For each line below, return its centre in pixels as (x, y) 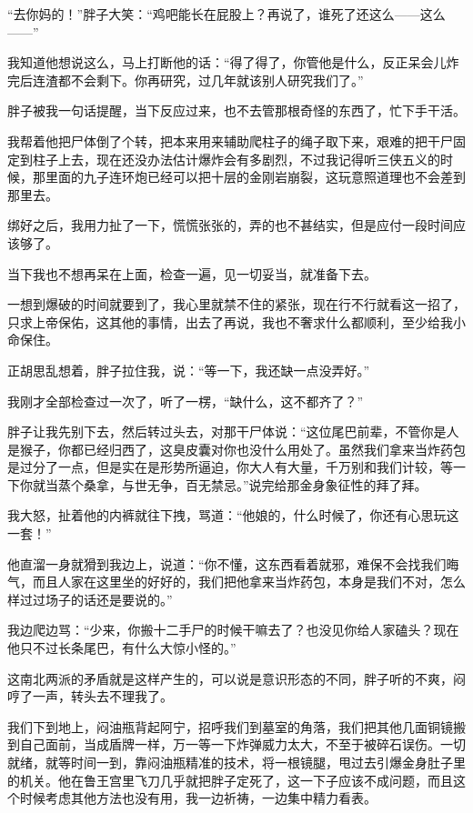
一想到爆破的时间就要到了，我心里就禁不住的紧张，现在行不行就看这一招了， (236, 304)
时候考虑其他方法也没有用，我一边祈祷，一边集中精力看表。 (198, 798)
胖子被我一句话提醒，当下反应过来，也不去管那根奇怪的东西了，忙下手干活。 (236, 110)
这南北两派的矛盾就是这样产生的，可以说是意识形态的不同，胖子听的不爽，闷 (236, 678)
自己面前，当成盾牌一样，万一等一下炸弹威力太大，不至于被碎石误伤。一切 (242, 744)
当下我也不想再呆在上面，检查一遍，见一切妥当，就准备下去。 (192, 273)
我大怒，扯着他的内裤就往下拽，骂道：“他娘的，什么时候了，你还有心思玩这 (233, 515)
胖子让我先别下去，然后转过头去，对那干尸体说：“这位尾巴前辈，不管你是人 (233, 432)
